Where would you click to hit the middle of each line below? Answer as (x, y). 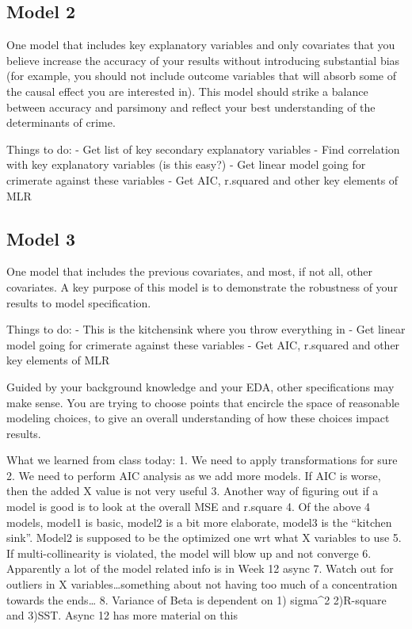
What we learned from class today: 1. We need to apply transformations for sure (202, 460)
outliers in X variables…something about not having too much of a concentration (202, 584)
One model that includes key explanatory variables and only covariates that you (201, 45)
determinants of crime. (61, 122)
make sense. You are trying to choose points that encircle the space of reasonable (203, 402)
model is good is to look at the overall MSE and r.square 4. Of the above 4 (189, 507)
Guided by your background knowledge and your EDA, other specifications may (200, 386)
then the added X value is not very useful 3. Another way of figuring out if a (193, 491)
